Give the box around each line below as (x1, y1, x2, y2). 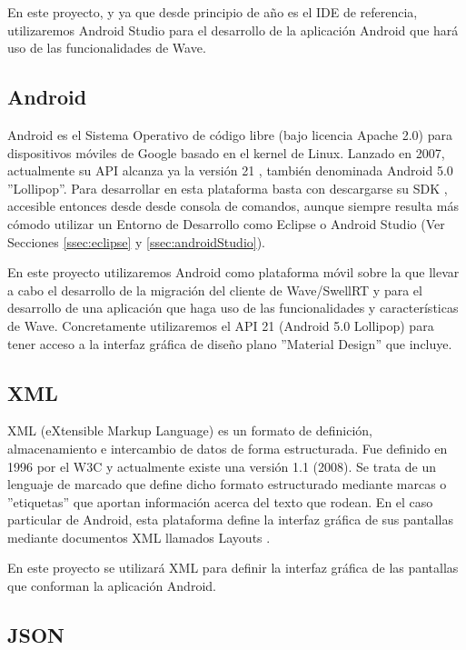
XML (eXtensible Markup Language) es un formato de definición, (7, 421, 372, 440)
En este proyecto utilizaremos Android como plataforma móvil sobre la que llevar (7, 263, 460, 282)
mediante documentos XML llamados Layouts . (7, 527, 271, 546)
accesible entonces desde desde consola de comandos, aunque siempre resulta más (7, 196, 459, 215)
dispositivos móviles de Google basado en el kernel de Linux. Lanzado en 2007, (7, 143, 445, 162)
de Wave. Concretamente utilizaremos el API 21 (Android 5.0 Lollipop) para (7, 315, 434, 335)
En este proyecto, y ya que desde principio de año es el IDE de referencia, (7, 3, 418, 21)
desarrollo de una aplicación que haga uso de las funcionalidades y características (7, 298, 459, 317)
